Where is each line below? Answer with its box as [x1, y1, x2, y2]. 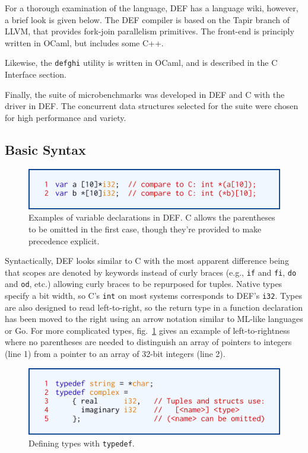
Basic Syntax [5, 140, 86, 158]
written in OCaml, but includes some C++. [5, 36, 164, 49]
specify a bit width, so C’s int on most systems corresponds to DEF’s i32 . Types [5, 289, 302, 301]
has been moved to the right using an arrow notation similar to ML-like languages [5, 312, 303, 325]
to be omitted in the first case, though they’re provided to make [28, 222, 262, 235]
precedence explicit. [28, 234, 100, 247]
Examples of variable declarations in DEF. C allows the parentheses [28, 211, 275, 224]
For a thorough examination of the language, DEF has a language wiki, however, [5, 2, 299, 14]
